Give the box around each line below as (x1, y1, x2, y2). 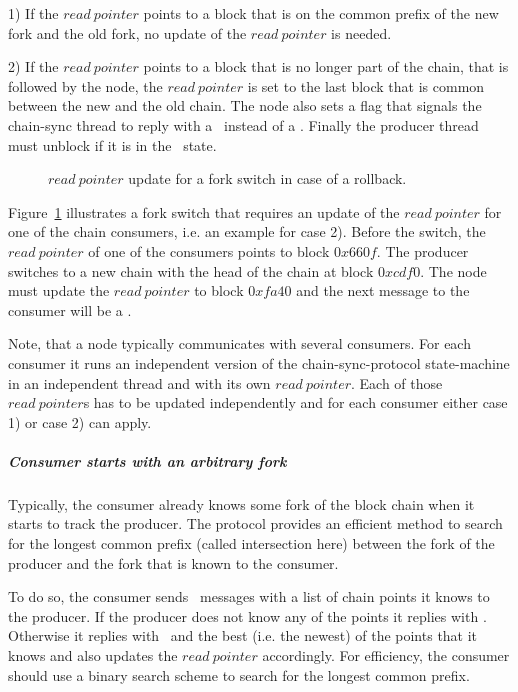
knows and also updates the (8, 645, 178, 665)
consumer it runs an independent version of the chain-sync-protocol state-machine (8, 352, 510, 373)
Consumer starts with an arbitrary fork (8, 450, 287, 471)
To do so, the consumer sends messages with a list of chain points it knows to (8, 586, 490, 607)
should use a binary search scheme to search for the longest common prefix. (8, 664, 470, 685)
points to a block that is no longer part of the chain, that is (143, 56, 509, 77)
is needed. (331, 22, 392, 43)
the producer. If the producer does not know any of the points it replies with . (8, 605, 487, 626)
